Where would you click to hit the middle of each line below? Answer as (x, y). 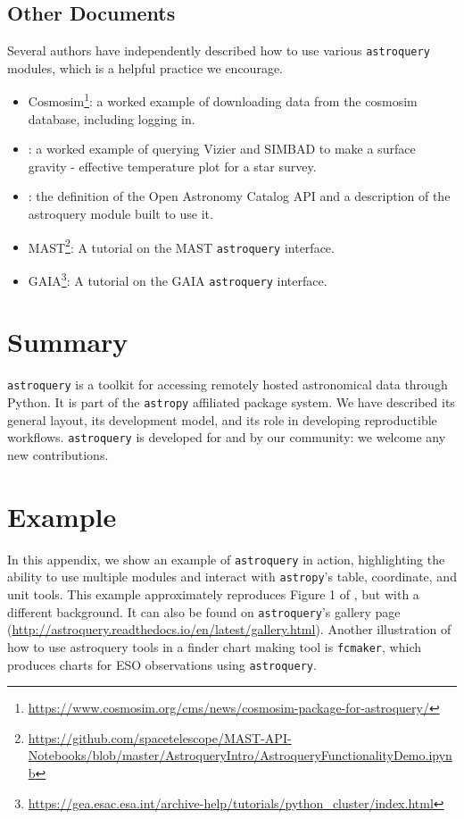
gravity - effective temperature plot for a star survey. (172, 166)
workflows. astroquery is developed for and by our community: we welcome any (227, 437)
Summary (68, 342)
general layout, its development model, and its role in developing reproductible (222, 419)
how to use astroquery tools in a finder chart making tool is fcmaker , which (214, 646)
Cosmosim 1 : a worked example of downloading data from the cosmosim (223, 100)
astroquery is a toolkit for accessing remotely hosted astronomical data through (228, 384)
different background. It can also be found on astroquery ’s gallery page (204, 611)
